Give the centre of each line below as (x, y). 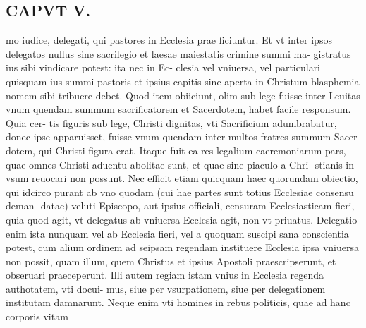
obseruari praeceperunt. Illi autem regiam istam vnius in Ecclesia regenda (165, 275)
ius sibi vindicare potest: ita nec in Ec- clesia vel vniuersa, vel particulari (163, 67)
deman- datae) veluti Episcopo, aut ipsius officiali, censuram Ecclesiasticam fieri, (180, 206)
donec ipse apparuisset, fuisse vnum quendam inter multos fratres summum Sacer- (183, 136)
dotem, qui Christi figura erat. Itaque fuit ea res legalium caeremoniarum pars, (176, 150)
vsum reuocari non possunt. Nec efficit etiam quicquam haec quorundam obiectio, (182, 178)
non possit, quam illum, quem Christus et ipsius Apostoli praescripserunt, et (171, 261)
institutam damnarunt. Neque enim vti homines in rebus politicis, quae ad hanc (178, 302)
